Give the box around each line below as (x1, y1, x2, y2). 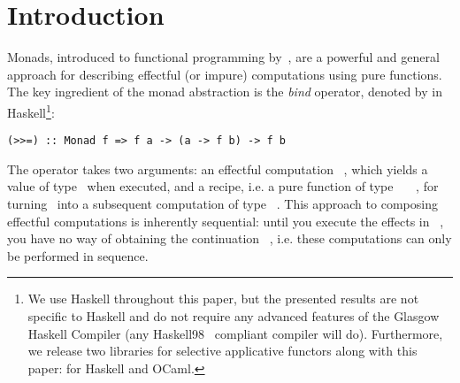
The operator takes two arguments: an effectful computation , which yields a (7, 159, 428, 178)
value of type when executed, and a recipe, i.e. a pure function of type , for (7, 177, 439, 195)
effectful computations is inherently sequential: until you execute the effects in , (7, 211, 444, 230)
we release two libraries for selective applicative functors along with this (27, 341, 418, 360)
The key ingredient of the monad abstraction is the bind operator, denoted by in (7, 82, 442, 101)
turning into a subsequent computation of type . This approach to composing (7, 195, 438, 212)
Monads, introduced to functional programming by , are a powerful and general (7, 48, 440, 66)
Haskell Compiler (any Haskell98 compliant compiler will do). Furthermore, (27, 324, 443, 342)
